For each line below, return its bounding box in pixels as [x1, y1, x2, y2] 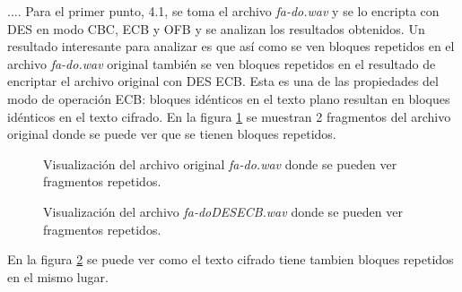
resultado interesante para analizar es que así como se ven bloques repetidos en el [7, 37, 455, 56]
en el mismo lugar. [7, 267, 109, 286]
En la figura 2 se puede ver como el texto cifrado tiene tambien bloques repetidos [7, 250, 454, 269]
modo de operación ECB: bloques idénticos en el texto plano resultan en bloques [7, 89, 450, 107]
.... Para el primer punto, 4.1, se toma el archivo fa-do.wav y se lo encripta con [7, 2, 440, 20]
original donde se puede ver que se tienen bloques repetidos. [7, 125, 336, 143]
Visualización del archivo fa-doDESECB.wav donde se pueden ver [43, 202, 403, 220]
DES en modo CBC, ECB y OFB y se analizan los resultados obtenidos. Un [7, 19, 425, 38]
